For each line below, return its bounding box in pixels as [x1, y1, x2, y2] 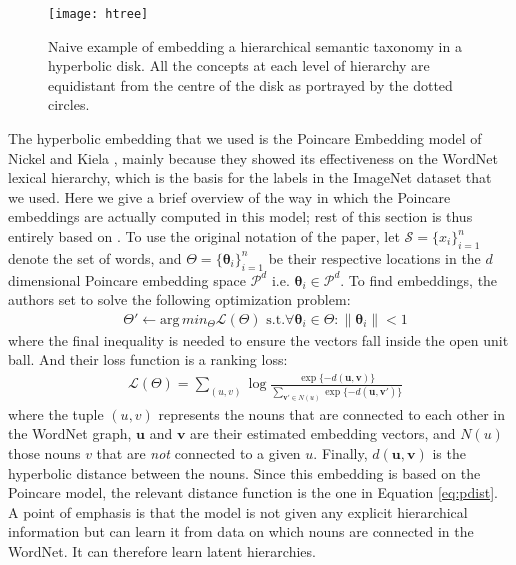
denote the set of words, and [8, 247, 182, 268]
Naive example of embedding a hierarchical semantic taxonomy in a [48, 35, 462, 56]
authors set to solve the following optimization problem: [8, 289, 351, 310]
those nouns [8, 443, 81, 464]
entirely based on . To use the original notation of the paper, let [8, 226, 400, 246]
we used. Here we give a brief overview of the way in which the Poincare [8, 186, 451, 207]
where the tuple [8, 403, 104, 424]
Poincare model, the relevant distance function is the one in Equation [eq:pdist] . [8, 482, 498, 503]
